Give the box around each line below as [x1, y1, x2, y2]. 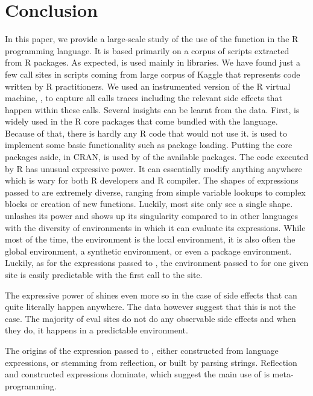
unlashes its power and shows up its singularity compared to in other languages [5, 209, 299, 222]
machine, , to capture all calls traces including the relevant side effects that [5, 91, 283, 104]
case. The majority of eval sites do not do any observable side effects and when [5, 312, 296, 324]
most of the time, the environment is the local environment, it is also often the [5, 233, 296, 246]
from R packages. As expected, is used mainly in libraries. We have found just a [5, 56, 300, 69]
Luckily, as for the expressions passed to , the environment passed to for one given [5, 256, 309, 269]
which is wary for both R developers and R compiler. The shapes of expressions [5, 174, 299, 187]
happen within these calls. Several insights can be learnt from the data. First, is [5, 103, 300, 116]
